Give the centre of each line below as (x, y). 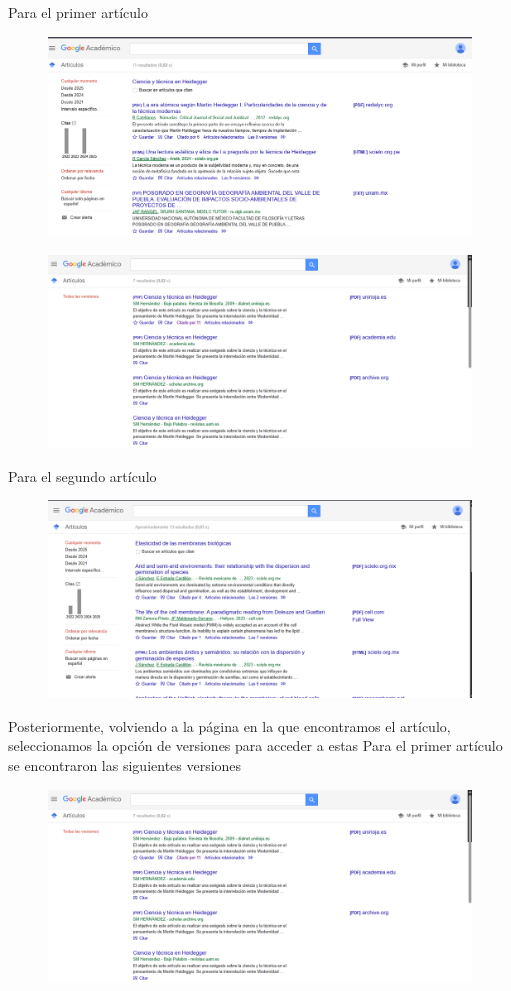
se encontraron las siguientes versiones (125, 765)
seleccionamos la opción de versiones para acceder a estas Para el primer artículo (255, 745)
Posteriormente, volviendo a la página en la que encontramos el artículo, (229, 725)
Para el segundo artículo (82, 475)
